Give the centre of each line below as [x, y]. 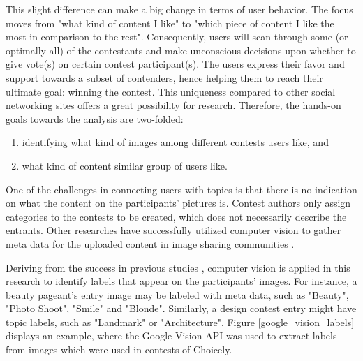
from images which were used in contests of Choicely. [119, 349]
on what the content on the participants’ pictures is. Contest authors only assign [178, 203]
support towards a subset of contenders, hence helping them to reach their [164, 77]
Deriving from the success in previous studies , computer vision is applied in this [178, 267]
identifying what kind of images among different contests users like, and [175, 142]
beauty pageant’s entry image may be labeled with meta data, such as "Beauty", [177, 294]
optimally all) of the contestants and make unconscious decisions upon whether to [181, 50]
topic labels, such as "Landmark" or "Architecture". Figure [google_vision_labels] [180, 322]
